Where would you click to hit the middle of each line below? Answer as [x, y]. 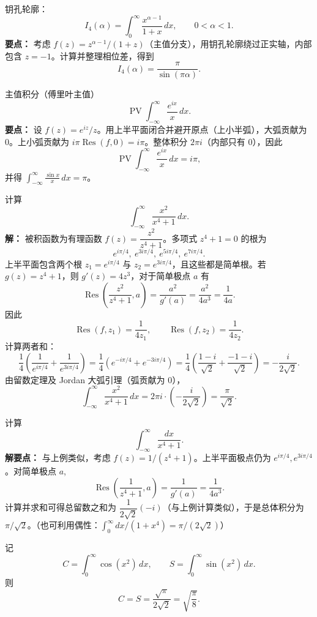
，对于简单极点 [161, 276]
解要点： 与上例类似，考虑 [58, 458]
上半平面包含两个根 [43, 264]
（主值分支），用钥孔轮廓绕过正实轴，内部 [228, 43]
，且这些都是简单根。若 [219, 264]
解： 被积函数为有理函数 [54, 238]
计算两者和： [31, 346]
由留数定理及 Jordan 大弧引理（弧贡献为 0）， [95, 379]
